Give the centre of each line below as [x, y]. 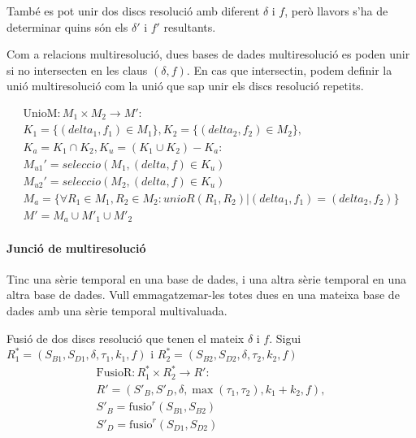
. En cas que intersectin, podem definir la [289, 69]
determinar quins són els [67, 26]
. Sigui [285, 338]
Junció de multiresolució [76, 247]
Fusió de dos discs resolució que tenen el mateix [126, 338]
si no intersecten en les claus [77, 69]
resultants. [190, 26]
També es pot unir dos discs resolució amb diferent [133, 11]
